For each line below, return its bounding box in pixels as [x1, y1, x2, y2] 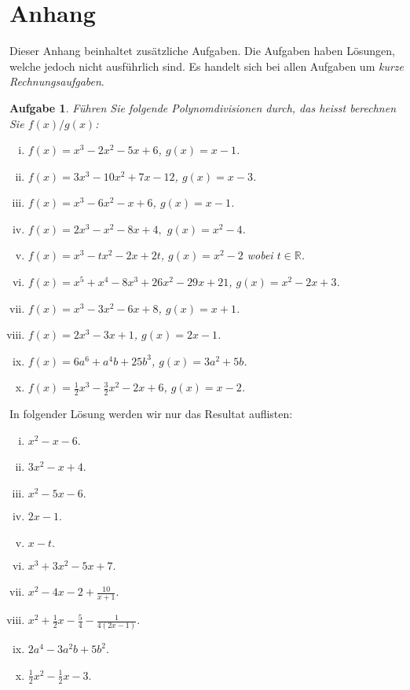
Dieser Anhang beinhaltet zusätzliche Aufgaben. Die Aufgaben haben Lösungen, [9, 42, 395, 59]
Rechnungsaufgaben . [9, 73, 104, 90]
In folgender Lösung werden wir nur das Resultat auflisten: [9, 406, 293, 422]
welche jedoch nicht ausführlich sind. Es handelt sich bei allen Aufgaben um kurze [9, 57, 404, 74]
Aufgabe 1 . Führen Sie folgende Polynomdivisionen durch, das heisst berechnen [9, 99, 397, 116]
